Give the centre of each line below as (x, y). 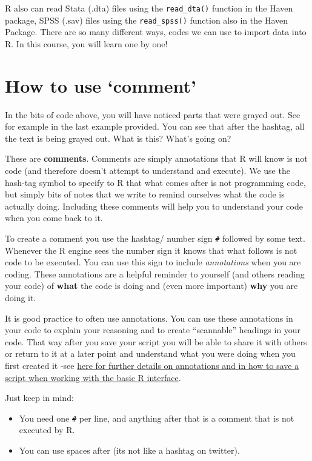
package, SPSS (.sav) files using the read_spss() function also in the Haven (146, 20)
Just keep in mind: (39, 398)
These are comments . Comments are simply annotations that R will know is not (156, 158)
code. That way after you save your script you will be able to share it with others (156, 341)
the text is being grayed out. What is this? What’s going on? (118, 138)
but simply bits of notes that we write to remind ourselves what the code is (145, 194)
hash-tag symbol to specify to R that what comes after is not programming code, (155, 182)
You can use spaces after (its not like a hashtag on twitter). (129, 450)
